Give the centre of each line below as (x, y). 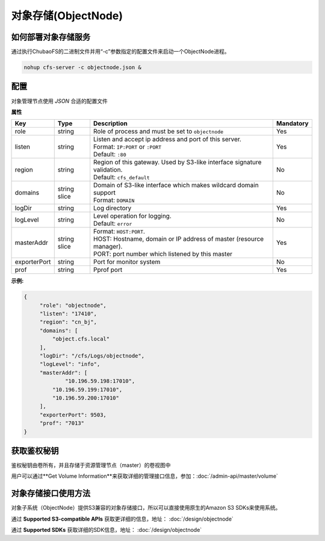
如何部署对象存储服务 (51, 37)
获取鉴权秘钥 (35, 450)
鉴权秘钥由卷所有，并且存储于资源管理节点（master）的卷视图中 (91, 465)
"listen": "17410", (68, 314)
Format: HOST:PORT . (119, 232)
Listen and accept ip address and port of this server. (168, 140)
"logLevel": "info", (70, 364)
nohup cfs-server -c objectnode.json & (82, 67)
